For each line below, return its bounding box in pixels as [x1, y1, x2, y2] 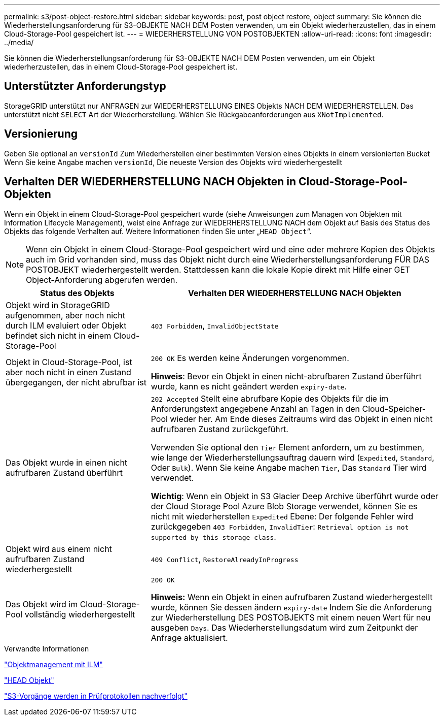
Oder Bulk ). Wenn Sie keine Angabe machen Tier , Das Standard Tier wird [151, 462, 427, 473]
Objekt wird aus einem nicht [6, 543, 112, 554]
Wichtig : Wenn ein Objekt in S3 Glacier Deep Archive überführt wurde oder [151, 490, 438, 501]
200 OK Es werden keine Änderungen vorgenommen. [151, 352, 349, 363]
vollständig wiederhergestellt [24, 609, 135, 620]
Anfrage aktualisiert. [151, 632, 228, 643]
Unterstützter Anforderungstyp [4, 80, 166, 93]
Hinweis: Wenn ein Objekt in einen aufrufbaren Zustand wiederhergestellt [151, 592, 433, 602]
